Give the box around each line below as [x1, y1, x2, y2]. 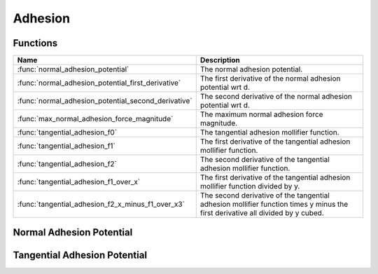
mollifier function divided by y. [199, 181, 300, 191]
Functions [13, 37, 58, 49]
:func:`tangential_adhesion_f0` [17, 128, 118, 137]
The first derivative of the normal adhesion [199, 74, 341, 83]
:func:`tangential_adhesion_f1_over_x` [17, 177, 141, 187]
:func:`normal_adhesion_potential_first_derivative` [17, 78, 181, 88]
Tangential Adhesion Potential [13, 249, 147, 261]
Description [199, 55, 241, 65]
